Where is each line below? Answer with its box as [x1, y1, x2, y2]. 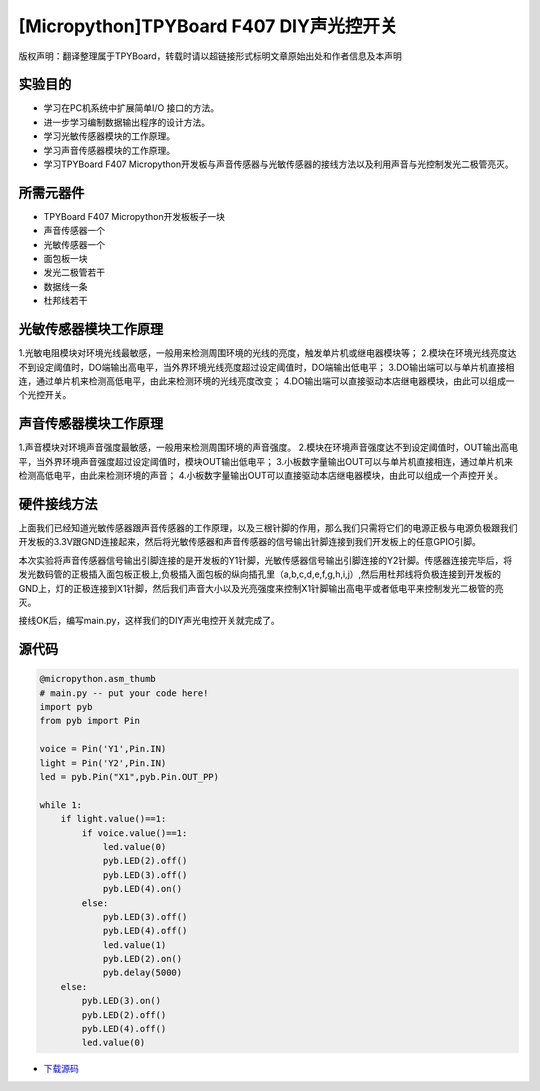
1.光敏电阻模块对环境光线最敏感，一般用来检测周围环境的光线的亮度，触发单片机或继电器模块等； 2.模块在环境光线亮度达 [18, 347, 517, 359]
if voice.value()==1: [81, 827, 188, 839]
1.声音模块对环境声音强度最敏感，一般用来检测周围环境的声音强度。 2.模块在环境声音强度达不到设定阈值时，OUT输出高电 [18, 441, 519, 454]
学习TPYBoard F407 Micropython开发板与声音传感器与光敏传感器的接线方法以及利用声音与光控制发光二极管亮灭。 [43, 158, 514, 170]
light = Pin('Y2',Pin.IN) [39, 757, 167, 769]
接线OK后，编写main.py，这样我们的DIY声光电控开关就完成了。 [18, 615, 280, 627]
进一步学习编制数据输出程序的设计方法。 [43, 116, 210, 128]
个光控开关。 [18, 389, 72, 401]
